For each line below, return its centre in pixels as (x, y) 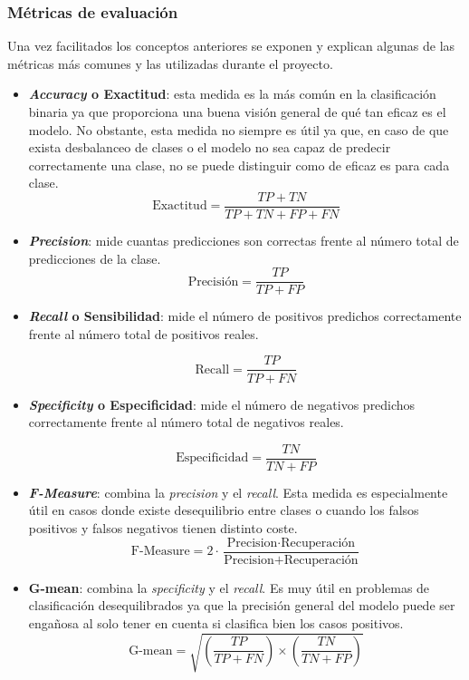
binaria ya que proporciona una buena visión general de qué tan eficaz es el (237, 112)
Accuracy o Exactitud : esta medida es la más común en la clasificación (232, 94)
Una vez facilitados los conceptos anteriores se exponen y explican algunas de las (231, 46)
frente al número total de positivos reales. (144, 333)
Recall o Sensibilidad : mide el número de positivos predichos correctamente (245, 316)
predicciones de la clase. (95, 258)
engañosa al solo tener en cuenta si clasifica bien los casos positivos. (216, 622)
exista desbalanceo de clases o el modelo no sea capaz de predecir (210, 147)
